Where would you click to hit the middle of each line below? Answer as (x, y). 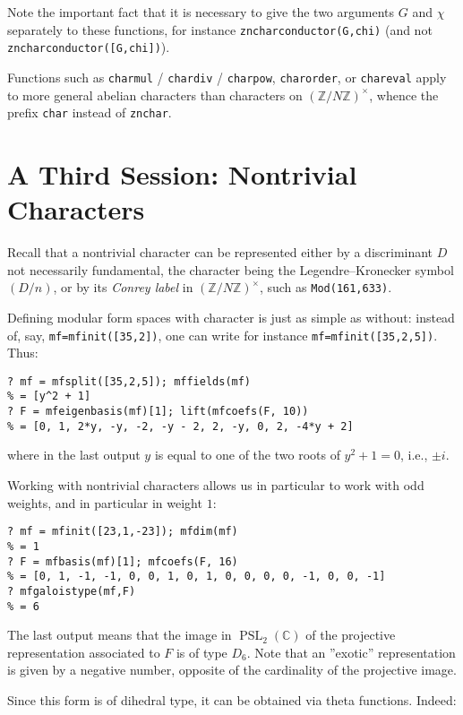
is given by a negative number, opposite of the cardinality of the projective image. (232, 670)
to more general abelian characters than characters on (155, 95)
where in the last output (74, 455)
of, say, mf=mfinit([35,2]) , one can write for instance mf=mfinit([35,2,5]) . (223, 335)
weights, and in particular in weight (105, 502)
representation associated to (84, 652)
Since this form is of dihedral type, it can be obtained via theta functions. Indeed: (232, 699)
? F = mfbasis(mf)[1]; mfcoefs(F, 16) (123, 561)
